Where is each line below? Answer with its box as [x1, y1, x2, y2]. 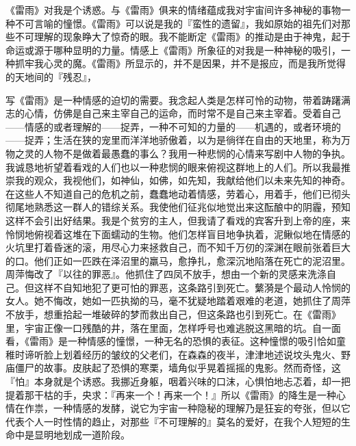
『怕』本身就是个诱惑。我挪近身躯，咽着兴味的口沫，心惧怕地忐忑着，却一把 [5, 374, 351, 389]
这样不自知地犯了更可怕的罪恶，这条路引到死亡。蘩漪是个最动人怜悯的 [34, 280, 351, 294]
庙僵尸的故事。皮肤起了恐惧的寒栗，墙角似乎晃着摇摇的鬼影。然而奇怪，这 [5, 360, 341, 375]
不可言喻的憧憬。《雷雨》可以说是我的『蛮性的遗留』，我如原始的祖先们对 [14, 16, 341, 30]
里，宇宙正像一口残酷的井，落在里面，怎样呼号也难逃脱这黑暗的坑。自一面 [5, 320, 341, 334]
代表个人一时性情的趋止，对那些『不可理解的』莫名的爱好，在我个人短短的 [5, 414, 341, 428]
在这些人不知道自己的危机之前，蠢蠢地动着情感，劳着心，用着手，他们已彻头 [5, 186, 351, 200]
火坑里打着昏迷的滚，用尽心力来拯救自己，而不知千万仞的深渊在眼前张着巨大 [5, 240, 351, 254]
